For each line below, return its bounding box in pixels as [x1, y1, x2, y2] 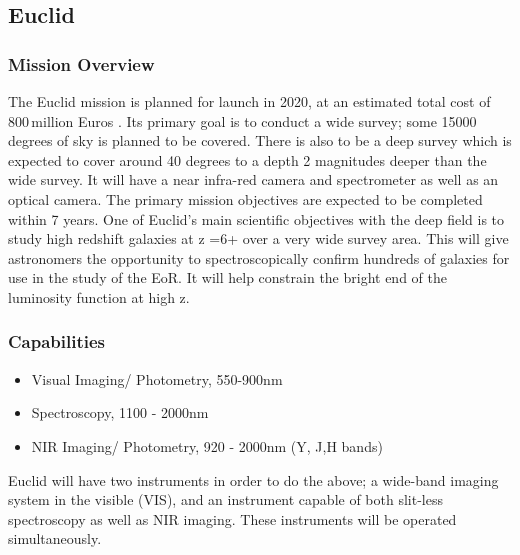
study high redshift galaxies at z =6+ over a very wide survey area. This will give [8, 228, 509, 249]
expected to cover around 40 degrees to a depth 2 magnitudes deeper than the [8, 149, 487, 170]
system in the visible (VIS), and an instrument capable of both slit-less [8, 489, 443, 510]
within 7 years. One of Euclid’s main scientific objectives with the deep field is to [8, 208, 505, 229]
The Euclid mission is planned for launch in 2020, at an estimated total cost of [8, 91, 491, 111]
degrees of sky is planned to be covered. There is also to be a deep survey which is [8, 130, 512, 151]
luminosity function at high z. [8, 286, 190, 307]
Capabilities [8, 329, 106, 354]
